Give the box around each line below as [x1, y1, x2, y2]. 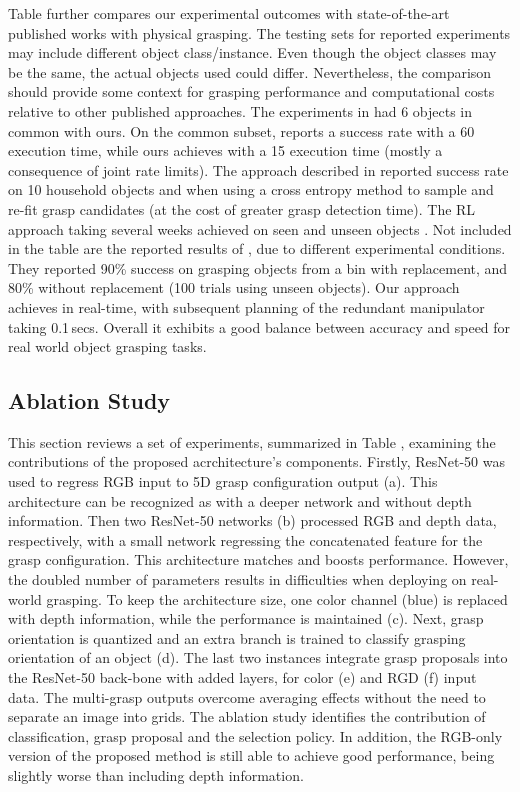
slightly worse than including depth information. [8, 764, 304, 785]
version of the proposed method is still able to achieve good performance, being [8, 745, 495, 766]
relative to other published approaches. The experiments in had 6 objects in [8, 100, 473, 121]
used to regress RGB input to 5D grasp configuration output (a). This [8, 471, 438, 492]
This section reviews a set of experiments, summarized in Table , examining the [8, 431, 496, 452]
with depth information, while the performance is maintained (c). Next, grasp [8, 608, 484, 629]
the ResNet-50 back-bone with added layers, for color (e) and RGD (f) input [8, 667, 477, 688]
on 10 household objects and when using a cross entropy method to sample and [8, 179, 494, 200]
